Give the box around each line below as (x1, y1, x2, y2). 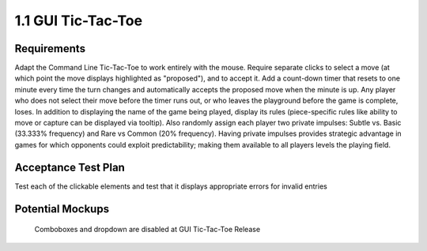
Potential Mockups (14, 202, 110, 215)
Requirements (14, 42, 86, 55)
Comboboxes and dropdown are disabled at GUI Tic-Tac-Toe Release (34, 225, 261, 234)
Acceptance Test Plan (14, 160, 126, 174)
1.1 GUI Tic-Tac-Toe (14, 12, 142, 29)
